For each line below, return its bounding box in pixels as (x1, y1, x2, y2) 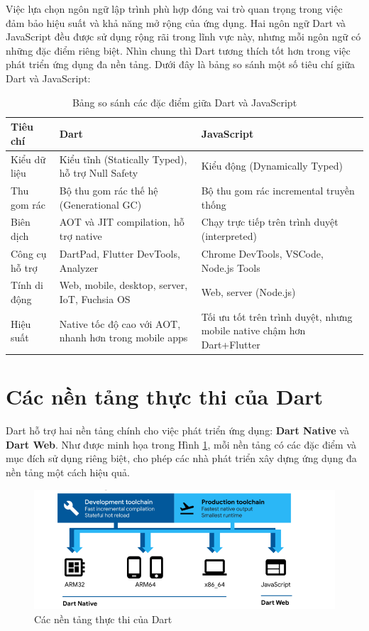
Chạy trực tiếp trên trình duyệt (201, 214, 338, 229)
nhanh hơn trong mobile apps (59, 330, 188, 345)
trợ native (59, 229, 102, 243)
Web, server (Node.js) (201, 285, 296, 300)
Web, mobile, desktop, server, (59, 278, 188, 292)
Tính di (11, 278, 43, 292)
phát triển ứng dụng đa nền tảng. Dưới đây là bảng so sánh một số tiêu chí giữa (6, 57, 356, 72)
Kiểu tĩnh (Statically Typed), (59, 151, 187, 166)
